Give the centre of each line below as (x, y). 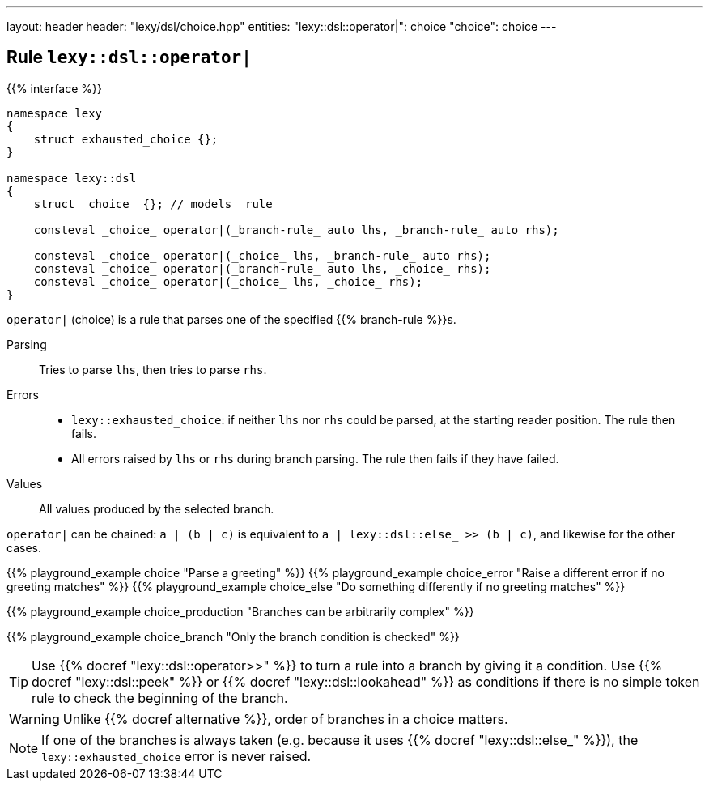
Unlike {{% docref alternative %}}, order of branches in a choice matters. (285, 719)
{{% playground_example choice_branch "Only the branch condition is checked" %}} (233, 636)
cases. (24, 547)
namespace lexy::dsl (72, 178)
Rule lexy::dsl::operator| (129, 57)
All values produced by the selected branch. (157, 508)
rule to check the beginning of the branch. (160, 698)
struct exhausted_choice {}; (126, 139)
